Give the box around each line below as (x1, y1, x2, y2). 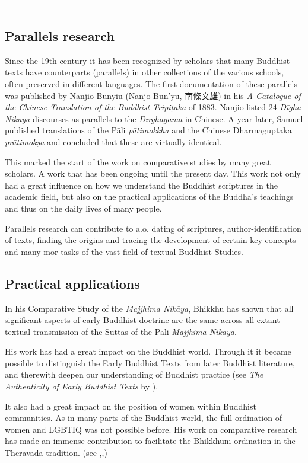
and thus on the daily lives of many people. (5, 202, 162, 214)
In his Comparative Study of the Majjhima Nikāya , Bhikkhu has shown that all (5, 302, 294, 314)
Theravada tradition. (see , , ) (5, 446, 107, 459)
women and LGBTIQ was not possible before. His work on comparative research (5, 423, 297, 435)
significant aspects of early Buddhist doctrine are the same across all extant (5, 314, 280, 326)
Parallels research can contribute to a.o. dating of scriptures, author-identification (5, 222, 301, 234)
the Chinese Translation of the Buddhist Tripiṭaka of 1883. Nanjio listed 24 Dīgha (5, 101, 301, 113)
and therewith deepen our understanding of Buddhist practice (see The (5, 368, 263, 381)
